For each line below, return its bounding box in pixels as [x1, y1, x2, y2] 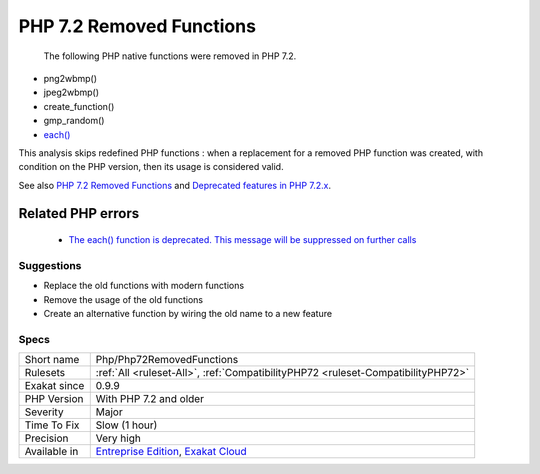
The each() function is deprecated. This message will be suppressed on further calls [68, 234, 417, 246]
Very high [95, 431, 142, 445]
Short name [24, 353, 80, 367]
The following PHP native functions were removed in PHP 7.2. [43, 50, 297, 62]
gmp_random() [43, 115, 105, 127]
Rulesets [24, 366, 65, 380]
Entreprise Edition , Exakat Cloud [95, 445, 247, 459]
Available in [24, 445, 79, 459]
